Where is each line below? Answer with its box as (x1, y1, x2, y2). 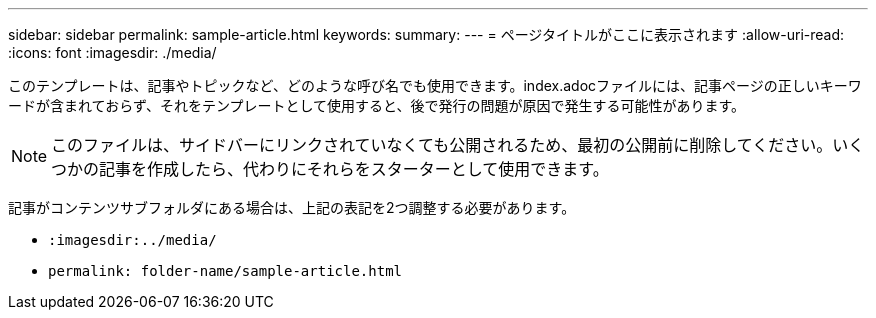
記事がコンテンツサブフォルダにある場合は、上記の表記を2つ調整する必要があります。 (8, 199, 576, 216)
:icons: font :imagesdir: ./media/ (8, 44, 217, 61)
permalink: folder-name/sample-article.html (48, 263, 403, 279)
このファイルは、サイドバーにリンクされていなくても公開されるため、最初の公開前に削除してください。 (51, 135, 833, 155)
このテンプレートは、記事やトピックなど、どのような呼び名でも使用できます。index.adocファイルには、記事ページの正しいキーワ (8, 77, 862, 94)
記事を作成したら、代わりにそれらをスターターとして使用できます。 (99, 159, 609, 179)
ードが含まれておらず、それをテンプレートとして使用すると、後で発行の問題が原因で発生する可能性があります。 (8, 97, 746, 114)
